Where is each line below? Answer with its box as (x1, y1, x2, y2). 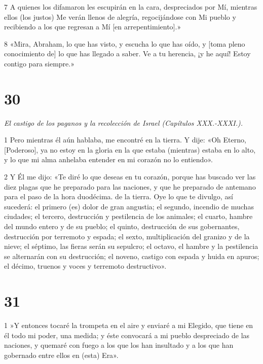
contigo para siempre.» (4, 58, 74, 68)
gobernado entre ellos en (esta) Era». (4, 349, 119, 360)
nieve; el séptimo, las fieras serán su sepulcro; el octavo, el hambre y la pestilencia (4, 241, 258, 251)
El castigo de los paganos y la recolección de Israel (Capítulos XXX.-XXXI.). (4, 117, 243, 128)
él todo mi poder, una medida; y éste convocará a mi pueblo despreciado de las (4, 330, 250, 340)
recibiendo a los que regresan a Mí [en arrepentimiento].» (4, 21, 181, 32)
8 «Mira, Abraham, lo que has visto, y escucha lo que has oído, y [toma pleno (4, 38, 245, 49)
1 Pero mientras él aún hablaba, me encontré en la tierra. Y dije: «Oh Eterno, (4, 134, 246, 145)
